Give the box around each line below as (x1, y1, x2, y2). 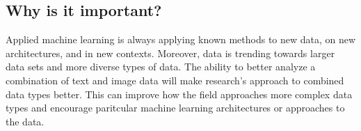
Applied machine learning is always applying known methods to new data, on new (6, 32, 356, 47)
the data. (6, 114, 45, 128)
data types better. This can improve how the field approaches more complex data (6, 86, 353, 101)
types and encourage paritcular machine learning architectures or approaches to (6, 100, 345, 115)
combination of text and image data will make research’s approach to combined (6, 72, 344, 87)
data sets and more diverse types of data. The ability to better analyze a (6, 59, 316, 74)
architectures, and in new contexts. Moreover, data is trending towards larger (6, 45, 335, 60)
